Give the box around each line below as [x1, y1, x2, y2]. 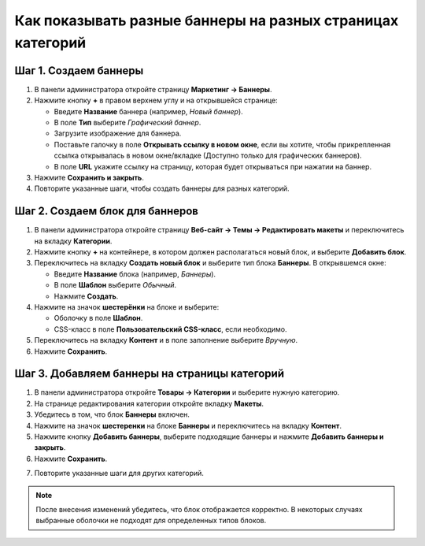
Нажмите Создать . [54, 292, 119, 301]
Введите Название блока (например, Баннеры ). [54, 269, 216, 279]
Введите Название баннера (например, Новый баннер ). [54, 106, 243, 116]
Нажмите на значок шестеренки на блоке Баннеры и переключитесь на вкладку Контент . [34, 421, 342, 430]
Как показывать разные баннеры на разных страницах [14, 12, 399, 29]
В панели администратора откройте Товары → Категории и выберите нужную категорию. [34, 388, 340, 397]
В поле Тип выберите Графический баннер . [54, 118, 201, 128]
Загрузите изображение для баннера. [54, 128, 182, 138]
